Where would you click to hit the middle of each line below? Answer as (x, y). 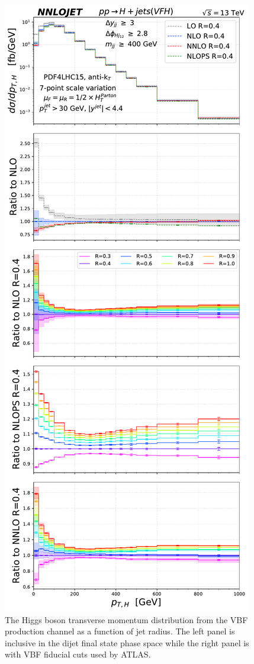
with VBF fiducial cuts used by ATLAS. (78, 654)
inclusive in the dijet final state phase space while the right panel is (127, 642)
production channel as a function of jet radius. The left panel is (120, 631)
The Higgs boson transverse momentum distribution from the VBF (126, 619)
